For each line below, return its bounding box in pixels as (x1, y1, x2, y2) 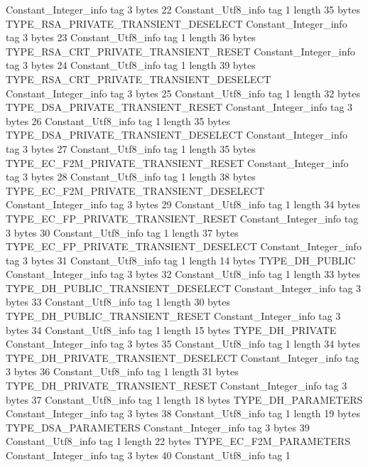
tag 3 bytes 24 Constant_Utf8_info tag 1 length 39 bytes (6, 58, 256, 73)
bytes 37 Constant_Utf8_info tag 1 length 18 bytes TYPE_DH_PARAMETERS (6, 392, 363, 407)
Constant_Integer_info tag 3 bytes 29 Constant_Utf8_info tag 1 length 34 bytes (6, 197, 360, 212)
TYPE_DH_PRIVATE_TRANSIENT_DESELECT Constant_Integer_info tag (6, 350, 359, 365)
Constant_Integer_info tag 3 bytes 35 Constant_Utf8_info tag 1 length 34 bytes (6, 336, 360, 351)
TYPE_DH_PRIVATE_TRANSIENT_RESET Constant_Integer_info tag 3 (6, 378, 347, 393)
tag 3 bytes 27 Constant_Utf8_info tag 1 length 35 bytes (6, 141, 256, 156)
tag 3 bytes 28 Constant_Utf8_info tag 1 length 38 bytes (6, 169, 256, 184)
